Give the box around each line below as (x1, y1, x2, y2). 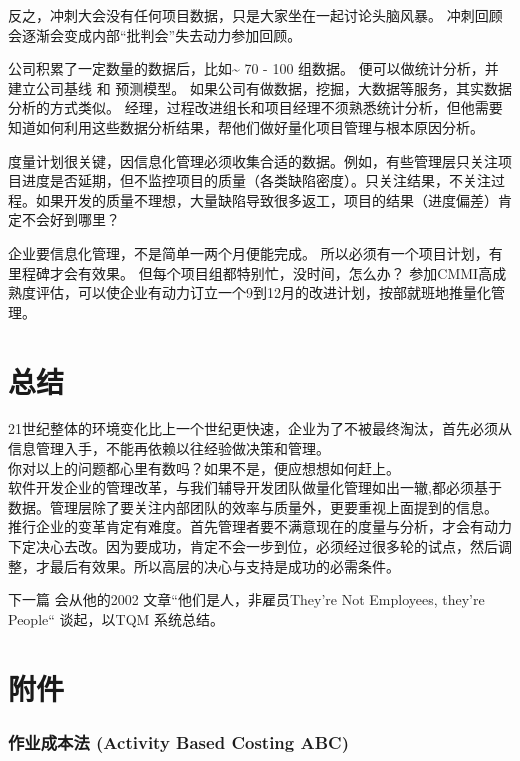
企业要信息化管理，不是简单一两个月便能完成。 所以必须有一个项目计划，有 (8, 242, 503, 263)
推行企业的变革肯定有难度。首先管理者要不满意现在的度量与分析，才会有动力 (8, 516, 512, 537)
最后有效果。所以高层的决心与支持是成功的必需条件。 (49, 555, 400, 576)
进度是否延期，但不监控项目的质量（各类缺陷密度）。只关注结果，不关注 (21, 170, 491, 191)
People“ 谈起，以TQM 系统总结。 (8, 608, 225, 629)
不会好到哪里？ (21, 209, 120, 230)
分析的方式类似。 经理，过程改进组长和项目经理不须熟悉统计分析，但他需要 (8, 97, 503, 118)
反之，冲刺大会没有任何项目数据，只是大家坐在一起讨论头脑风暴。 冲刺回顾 (8, 5, 503, 25)
